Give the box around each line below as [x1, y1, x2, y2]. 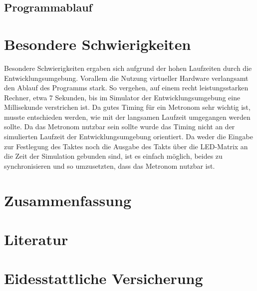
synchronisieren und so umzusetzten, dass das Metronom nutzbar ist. [4, 160, 215, 171]
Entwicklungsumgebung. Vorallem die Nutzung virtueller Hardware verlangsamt [4, 72, 249, 83]
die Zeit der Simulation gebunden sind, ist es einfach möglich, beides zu [4, 151, 223, 161]
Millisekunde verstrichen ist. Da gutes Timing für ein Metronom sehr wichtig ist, [4, 102, 251, 112]
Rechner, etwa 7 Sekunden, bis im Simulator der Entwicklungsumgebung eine [4, 92, 241, 102]
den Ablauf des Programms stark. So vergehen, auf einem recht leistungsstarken [4, 82, 249, 93]
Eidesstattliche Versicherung [4, 268, 203, 289]
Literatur [4, 229, 68, 249]
